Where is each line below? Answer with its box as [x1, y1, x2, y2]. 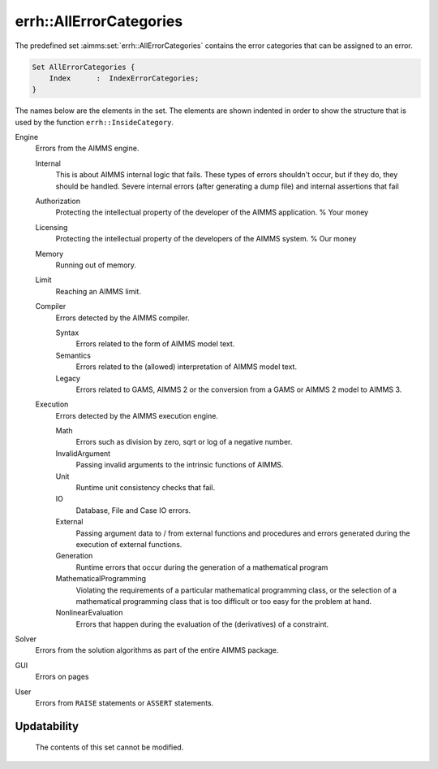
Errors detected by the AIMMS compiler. [55, 313, 190, 323]
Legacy [55, 373, 81, 383]
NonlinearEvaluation [55, 608, 123, 618]
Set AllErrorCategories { [32, 62, 135, 72]
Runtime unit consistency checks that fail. [75, 483, 215, 493]
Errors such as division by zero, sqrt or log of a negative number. [75, 437, 293, 447]
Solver [15, 634, 36, 644]
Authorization [35, 196, 81, 206]
